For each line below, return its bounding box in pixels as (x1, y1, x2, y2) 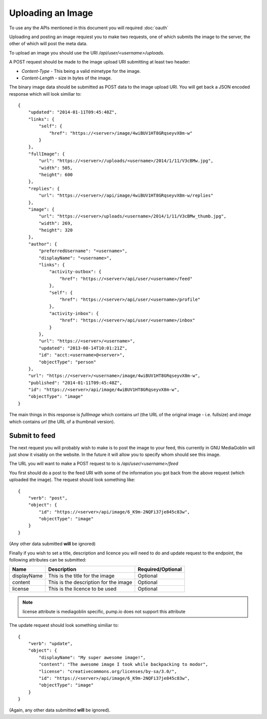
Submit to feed (9, 432, 56, 440)
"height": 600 (39, 171, 73, 177)
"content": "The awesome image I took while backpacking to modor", (39, 662, 209, 667)
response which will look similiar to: (9, 91, 82, 97)
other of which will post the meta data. (9, 41, 88, 47)
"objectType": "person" (39, 359, 96, 365)
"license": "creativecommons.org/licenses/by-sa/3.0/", (39, 668, 178, 674)
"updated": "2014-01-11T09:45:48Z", (28, 110, 117, 115)
